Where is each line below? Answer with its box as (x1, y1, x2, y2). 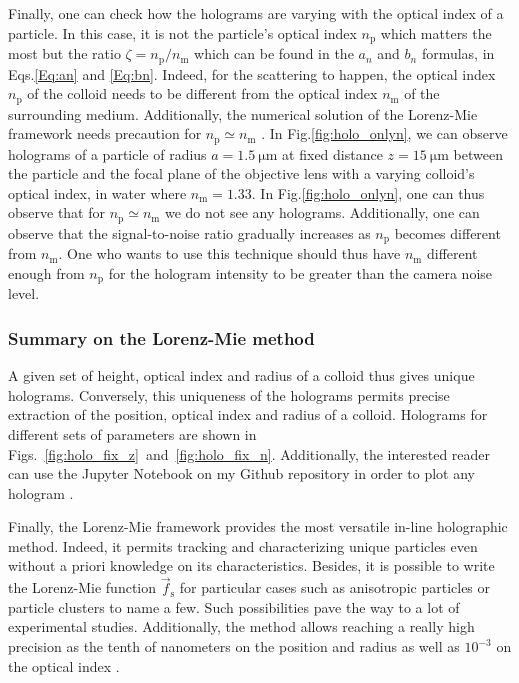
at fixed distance (282, 143, 383, 164)
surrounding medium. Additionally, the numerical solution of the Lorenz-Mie (8, 103, 478, 124)
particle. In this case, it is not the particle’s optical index (8, 22, 357, 43)
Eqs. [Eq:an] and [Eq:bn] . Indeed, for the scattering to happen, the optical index (8, 63, 496, 84)
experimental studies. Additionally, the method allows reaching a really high (8, 616, 475, 637)
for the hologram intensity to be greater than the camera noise (108, 262, 493, 283)
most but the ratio (8, 43, 121, 64)
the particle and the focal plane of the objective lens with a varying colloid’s (8, 163, 475, 184)
